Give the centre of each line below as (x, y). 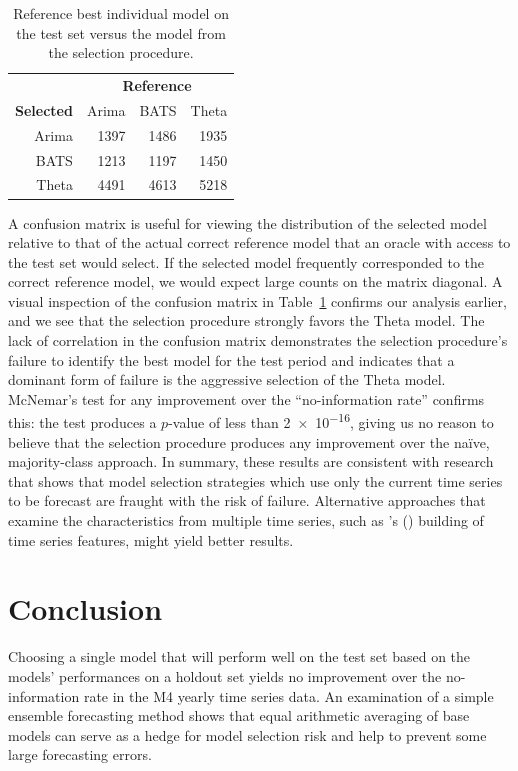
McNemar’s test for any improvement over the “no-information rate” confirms (246, 398)
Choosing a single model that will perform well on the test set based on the (239, 656)
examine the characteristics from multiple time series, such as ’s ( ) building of (246, 520)
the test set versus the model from (121, 32)
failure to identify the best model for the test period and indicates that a (231, 359)
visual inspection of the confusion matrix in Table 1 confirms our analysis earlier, (257, 300)
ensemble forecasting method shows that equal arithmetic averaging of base (239, 715)
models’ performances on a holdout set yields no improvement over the (225, 675)
